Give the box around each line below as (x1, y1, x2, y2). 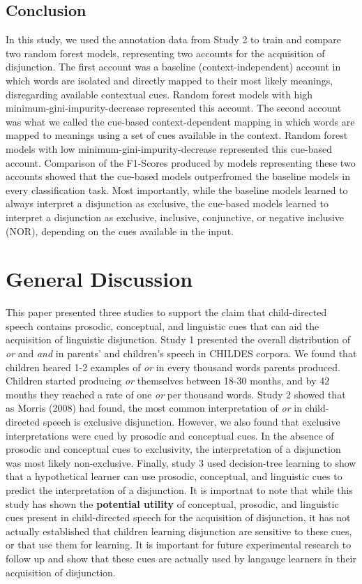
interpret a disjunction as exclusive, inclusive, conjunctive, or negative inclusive (6, 209, 345, 224)
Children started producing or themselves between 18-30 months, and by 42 (6, 373, 330, 388)
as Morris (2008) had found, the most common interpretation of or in (6, 400, 302, 415)
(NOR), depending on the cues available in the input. (6, 223, 234, 238)
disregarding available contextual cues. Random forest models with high (6, 87, 313, 101)
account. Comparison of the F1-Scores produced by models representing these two (6, 155, 356, 170)
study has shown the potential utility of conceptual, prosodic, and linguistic (6, 496, 339, 511)
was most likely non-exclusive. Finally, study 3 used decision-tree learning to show (6, 455, 356, 470)
